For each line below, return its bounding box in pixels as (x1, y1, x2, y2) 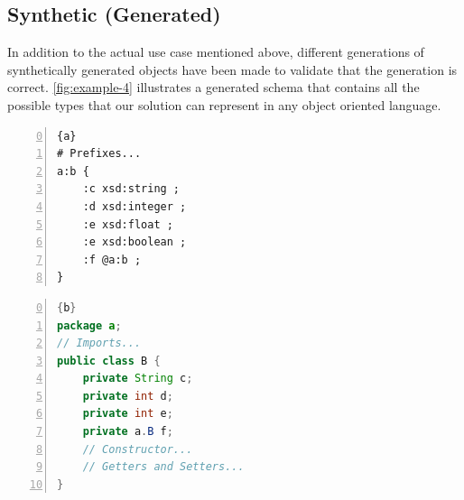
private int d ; (82, 389, 173, 403)
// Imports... (57, 337, 142, 350)
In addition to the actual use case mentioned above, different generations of (7, 42, 424, 61)
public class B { (57, 354, 161, 367)
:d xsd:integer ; (82, 199, 187, 213)
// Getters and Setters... (82, 460, 245, 474)
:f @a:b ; (82, 253, 142, 266)
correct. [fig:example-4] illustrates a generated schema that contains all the (7, 78, 420, 97)
